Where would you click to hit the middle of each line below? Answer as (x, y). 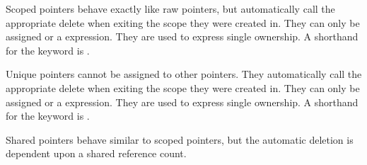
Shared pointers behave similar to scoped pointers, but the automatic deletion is (180, 139)
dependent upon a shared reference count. (96, 153)
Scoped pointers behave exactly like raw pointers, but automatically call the (170, 8)
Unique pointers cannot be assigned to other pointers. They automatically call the (184, 74)
